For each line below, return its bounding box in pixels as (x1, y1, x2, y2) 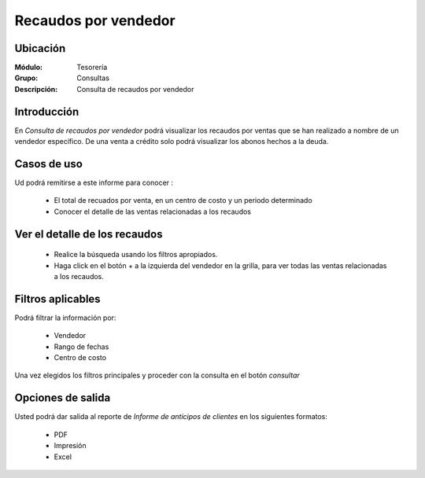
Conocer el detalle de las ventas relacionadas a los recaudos (54, 207, 252, 216)
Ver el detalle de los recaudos (14, 227, 163, 241)
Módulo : (14, 63, 43, 72)
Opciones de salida (14, 392, 111, 405)
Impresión (54, 441, 87, 450)
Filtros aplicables (14, 292, 102, 306)
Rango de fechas (54, 342, 109, 351)
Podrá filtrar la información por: (14, 313, 116, 322)
